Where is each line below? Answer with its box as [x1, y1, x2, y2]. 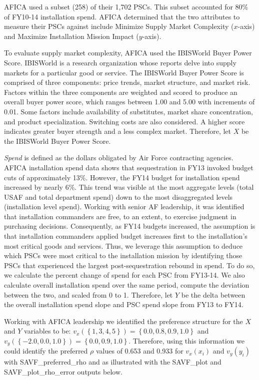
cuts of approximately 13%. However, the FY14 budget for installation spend [4, 172, 240, 182]
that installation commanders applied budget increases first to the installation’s [4, 231, 247, 241]
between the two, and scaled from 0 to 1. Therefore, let [4, 289, 173, 300]
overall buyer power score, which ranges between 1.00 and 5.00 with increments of [4, 96, 255, 107]
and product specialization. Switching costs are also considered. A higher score [4, 116, 245, 126]
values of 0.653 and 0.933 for [95, 346, 183, 356]
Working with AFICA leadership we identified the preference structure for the [4, 316, 243, 326]
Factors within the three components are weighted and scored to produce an [4, 86, 237, 97]
